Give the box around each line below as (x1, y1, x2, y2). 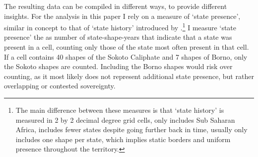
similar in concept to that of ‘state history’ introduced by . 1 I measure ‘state (4, 21, 237, 32)
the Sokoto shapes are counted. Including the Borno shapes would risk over (4, 61, 233, 72)
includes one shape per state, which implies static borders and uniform (15, 134, 231, 144)
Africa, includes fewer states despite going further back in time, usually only (15, 124, 248, 135)
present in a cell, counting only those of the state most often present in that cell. (4, 42, 249, 52)
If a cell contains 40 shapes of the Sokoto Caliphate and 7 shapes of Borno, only (4, 51, 248, 62)
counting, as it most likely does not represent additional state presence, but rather (4, 71, 254, 81)
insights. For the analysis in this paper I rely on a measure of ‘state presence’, (4, 10, 241, 21)
